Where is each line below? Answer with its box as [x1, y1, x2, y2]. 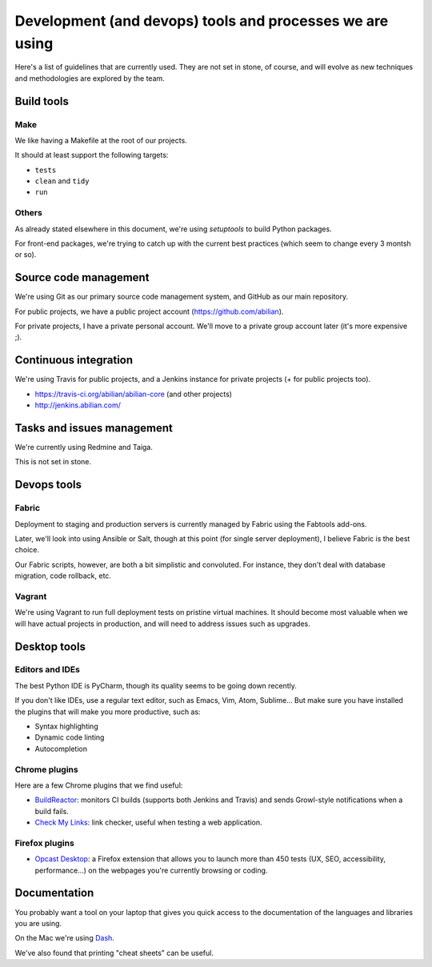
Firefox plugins [14, 837, 75, 849]
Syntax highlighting [34, 721, 99, 732]
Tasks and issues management [14, 421, 174, 435]
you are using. [14, 918, 62, 928]
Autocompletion [34, 744, 88, 753]
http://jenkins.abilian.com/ [34, 400, 122, 410]
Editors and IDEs [14, 664, 80, 676]
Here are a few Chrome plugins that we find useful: [14, 780, 183, 790]
